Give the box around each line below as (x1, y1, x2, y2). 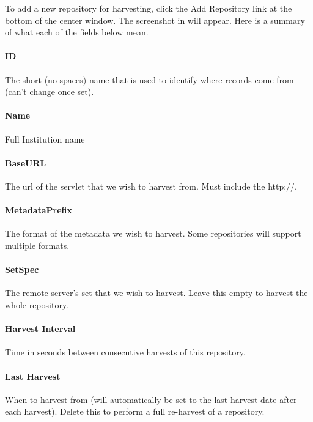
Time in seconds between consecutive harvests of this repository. (5, 346, 246, 358)
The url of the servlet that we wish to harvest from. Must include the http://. (5, 179, 298, 192)
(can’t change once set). (5, 85, 94, 98)
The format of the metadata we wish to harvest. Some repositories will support (5, 227, 301, 240)
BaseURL (5, 156, 46, 169)
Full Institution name (5, 132, 85, 145)
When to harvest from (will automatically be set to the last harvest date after (5, 393, 297, 405)
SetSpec (5, 263, 39, 276)
